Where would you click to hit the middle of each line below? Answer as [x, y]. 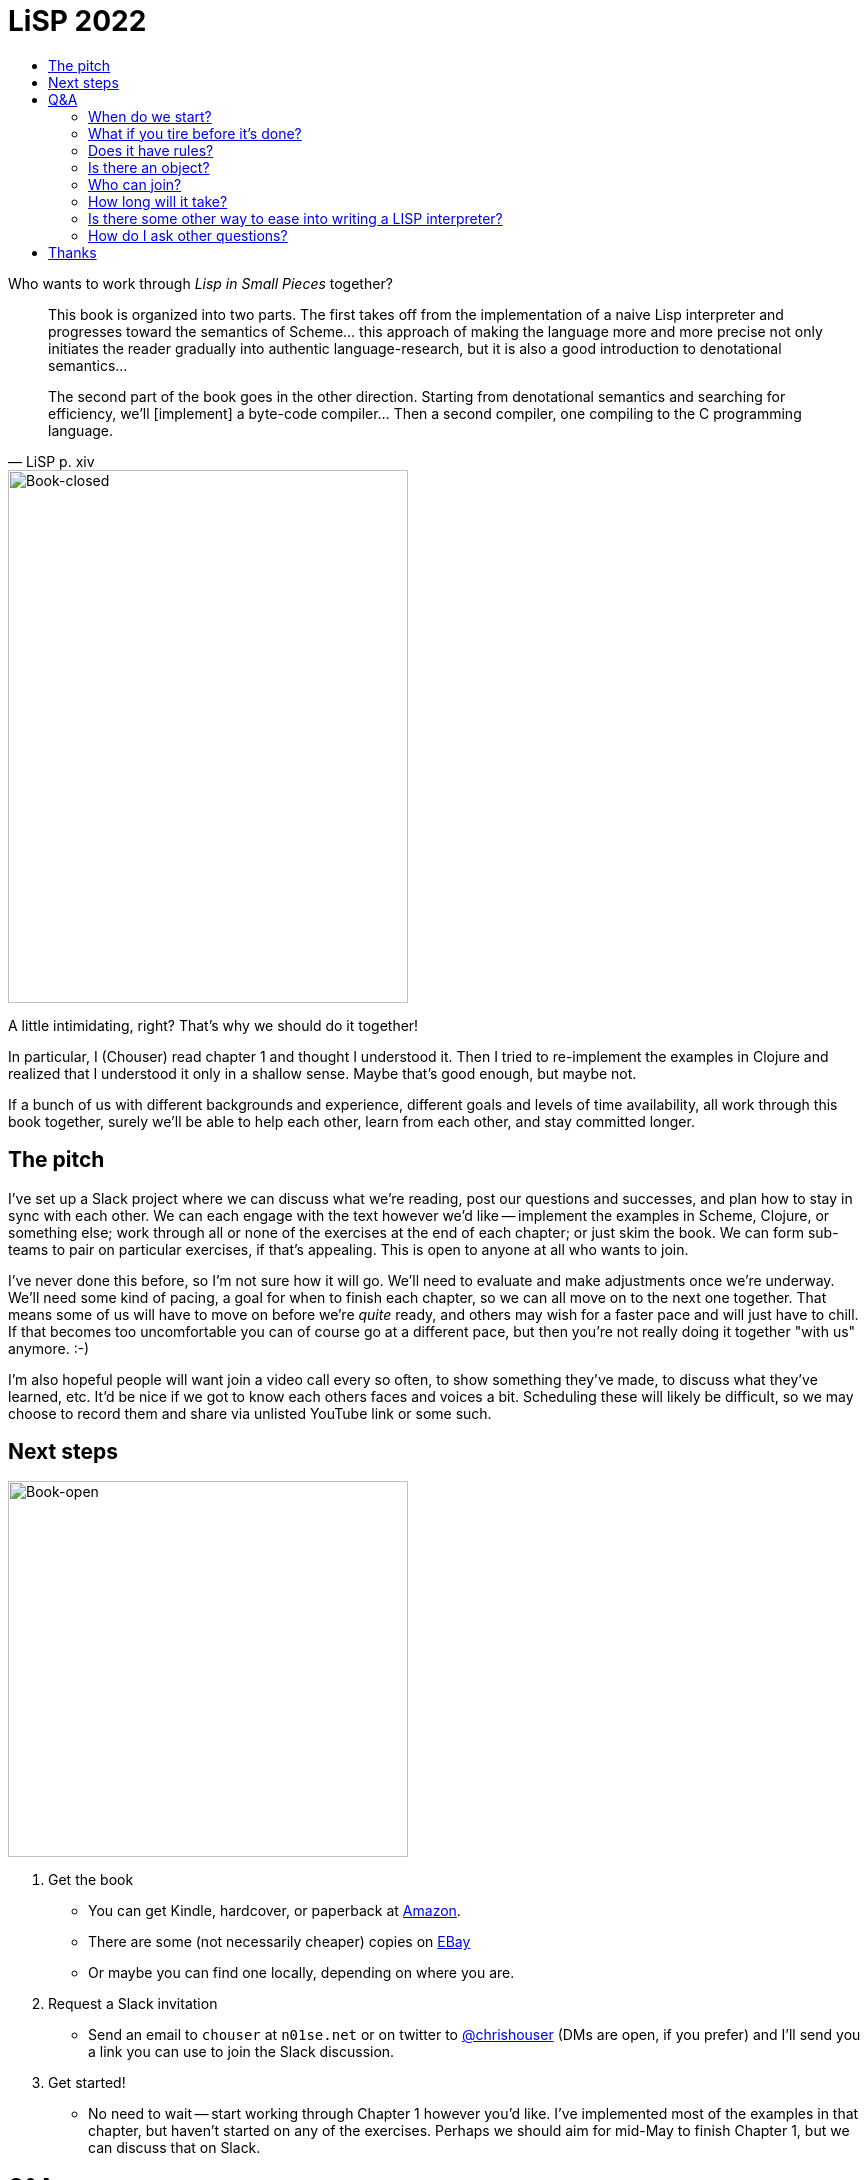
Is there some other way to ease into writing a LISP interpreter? [295, 218]
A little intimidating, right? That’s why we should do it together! [213, 1025]
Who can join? [135, 184]
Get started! [87, 2083]
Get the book [91, 1880]
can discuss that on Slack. [174, 2148]
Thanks [72, 252]
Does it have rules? [151, 150]
